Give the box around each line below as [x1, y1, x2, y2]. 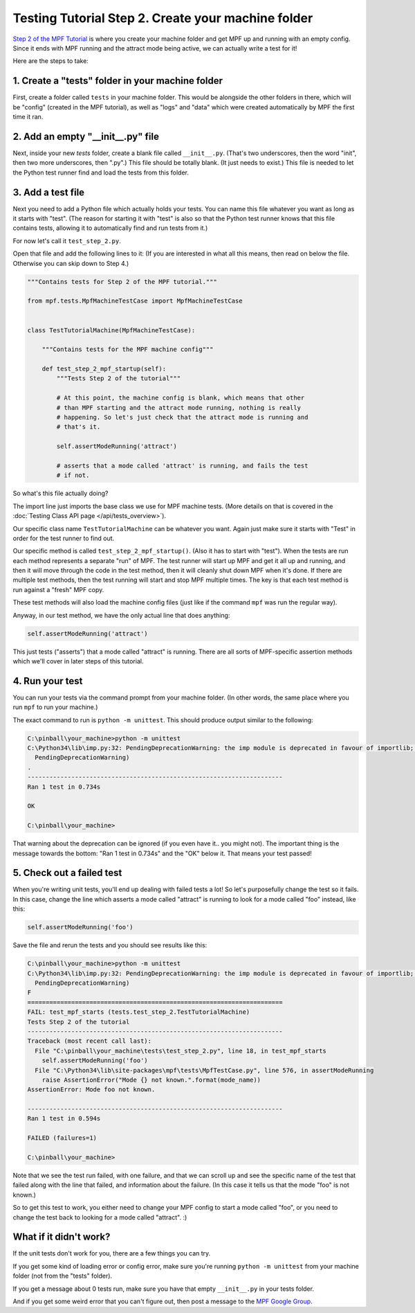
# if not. [56, 472, 90, 479]
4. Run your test [12, 675, 83, 687]
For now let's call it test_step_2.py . [12, 236, 121, 245]
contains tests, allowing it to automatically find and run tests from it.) [12, 224, 208, 232]
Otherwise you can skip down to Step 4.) [12, 259, 129, 267]
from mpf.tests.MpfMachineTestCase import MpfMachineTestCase [27, 297, 243, 305]
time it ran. [12, 113, 44, 121]
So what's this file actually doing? [12, 489, 109, 498]
